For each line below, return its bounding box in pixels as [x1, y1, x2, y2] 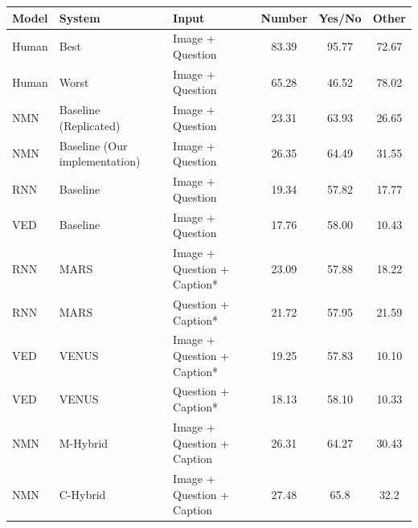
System [59, 9, 100, 26]
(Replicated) [59, 117, 121, 133]
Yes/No [318, 9, 362, 26]
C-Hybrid [59, 485, 106, 502]
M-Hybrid [59, 434, 109, 451]
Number [260, 9, 308, 26]
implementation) [59, 153, 141, 170]
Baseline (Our [59, 137, 128, 153]
